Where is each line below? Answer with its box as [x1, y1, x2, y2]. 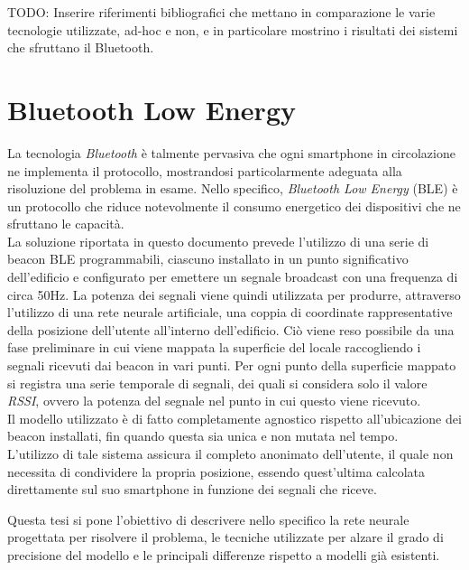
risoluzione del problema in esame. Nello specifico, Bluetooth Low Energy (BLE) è [7, 179, 458, 198]
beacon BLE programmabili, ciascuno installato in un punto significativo [7, 249, 409, 268]
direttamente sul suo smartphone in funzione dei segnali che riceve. [7, 480, 377, 499]
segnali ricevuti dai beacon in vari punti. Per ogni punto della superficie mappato [7, 356, 456, 375]
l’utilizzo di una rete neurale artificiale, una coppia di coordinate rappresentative [7, 303, 453, 322]
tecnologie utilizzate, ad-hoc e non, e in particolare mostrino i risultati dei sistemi [7, 20, 458, 39]
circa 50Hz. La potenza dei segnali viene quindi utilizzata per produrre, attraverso [7, 285, 461, 304]
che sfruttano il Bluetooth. [7, 38, 154, 57]
